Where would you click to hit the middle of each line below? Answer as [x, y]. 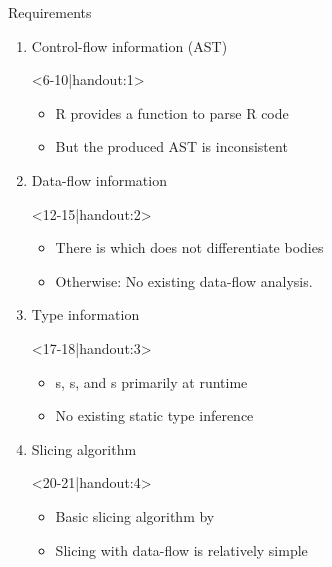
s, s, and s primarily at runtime [151, 381]
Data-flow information [99, 179]
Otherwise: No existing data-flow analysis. [184, 280]
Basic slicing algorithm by [135, 515]
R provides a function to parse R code [172, 112]
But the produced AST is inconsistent [171, 146]
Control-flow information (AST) [129, 45]
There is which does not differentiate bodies [189, 247]
